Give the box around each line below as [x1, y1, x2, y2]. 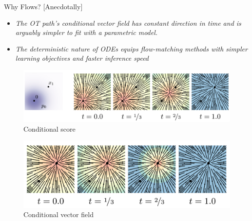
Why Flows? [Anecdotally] [4, 1, 83, 11]
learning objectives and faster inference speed [15, 53, 149, 63]
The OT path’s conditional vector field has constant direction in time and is [15, 17, 241, 28]
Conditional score [23, 123, 76, 134]
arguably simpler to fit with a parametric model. [15, 27, 158, 37]
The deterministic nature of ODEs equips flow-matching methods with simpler [15, 43, 248, 53]
